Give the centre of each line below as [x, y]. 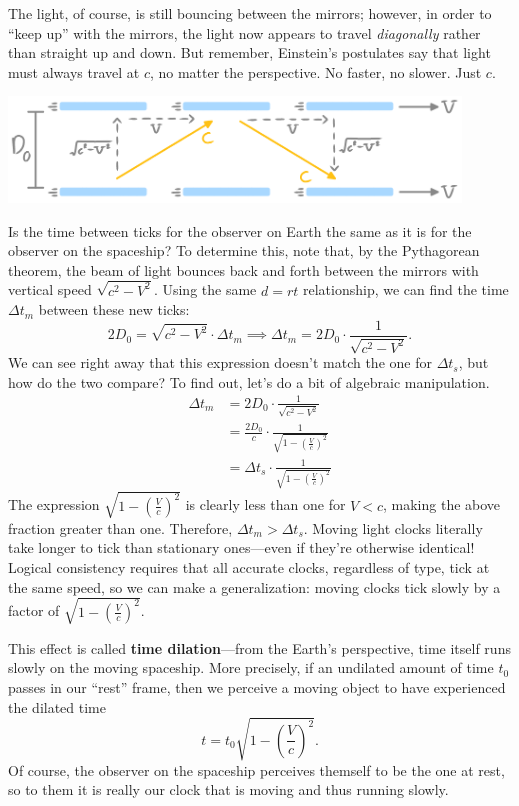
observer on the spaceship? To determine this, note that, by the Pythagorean [244, 250]
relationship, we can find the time [405, 289]
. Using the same [205, 289]
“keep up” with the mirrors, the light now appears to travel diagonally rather [244, 32]
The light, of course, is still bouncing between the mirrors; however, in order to [250, 13]
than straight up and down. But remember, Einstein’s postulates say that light [249, 52]
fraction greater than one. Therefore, [120, 527]
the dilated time [57, 706]
